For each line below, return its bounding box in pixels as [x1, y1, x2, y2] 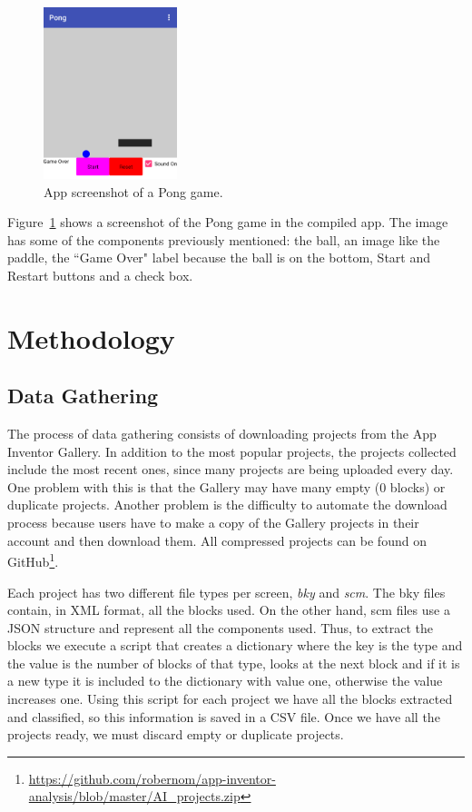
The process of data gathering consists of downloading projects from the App [7, 424, 437, 443]
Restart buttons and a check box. [7, 265, 193, 284]
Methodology [7, 319, 175, 356]
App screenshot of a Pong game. [44, 182, 223, 201]
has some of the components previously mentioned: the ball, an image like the [7, 230, 440, 249]
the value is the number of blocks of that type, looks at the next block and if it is [7, 653, 460, 672]
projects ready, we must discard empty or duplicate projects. [7, 725, 344, 744]
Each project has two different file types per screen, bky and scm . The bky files [7, 582, 446, 601]
